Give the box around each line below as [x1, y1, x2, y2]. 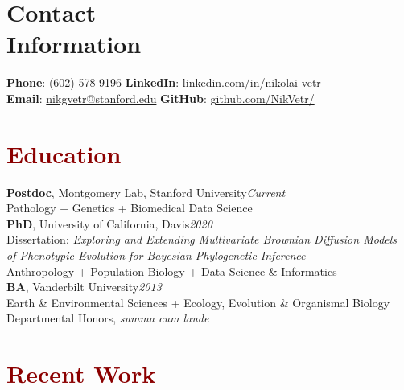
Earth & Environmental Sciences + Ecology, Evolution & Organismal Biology [6, 294, 390, 310]
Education [6, 137, 122, 170]
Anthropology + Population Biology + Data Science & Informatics [6, 262, 337, 279]
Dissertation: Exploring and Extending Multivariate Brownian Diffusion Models [6, 231, 398, 248]
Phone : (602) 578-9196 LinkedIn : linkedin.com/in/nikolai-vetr [6, 74, 321, 91]
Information [6, 27, 142, 60]
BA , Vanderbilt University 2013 [6, 278, 162, 295]
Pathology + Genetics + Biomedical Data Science [6, 199, 253, 216]
